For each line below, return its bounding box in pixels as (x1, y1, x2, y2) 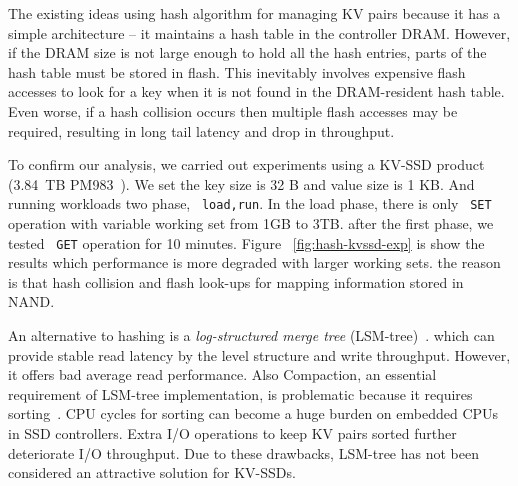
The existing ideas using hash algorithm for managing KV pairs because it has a (8, 3, 501, 23)
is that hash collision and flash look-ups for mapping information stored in (8, 271, 464, 292)
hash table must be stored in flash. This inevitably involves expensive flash (8, 61, 466, 82)
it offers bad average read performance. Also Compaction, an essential (8, 364, 437, 385)
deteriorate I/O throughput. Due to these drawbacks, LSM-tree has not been (8, 442, 479, 463)
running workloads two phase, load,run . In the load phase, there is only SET (8, 193, 492, 214)
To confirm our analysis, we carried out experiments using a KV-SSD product (8, 154, 485, 175)
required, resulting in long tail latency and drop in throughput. (8, 120, 395, 141)
